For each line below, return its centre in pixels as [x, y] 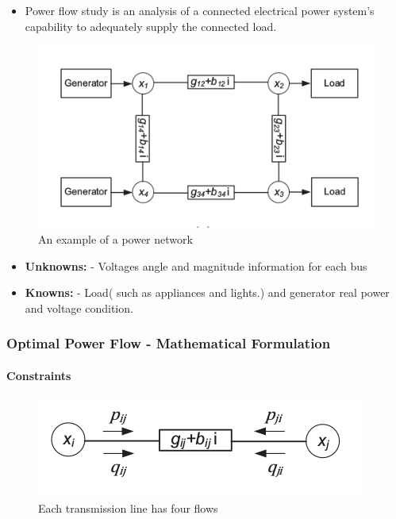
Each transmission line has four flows [128, 507]
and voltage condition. [79, 308]
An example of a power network [115, 239]
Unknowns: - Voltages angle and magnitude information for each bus [196, 265]
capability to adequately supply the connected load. [151, 26]
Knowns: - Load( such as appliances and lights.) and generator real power [207, 292]
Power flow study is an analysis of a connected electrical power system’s [200, 10]
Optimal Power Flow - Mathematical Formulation [169, 343]
